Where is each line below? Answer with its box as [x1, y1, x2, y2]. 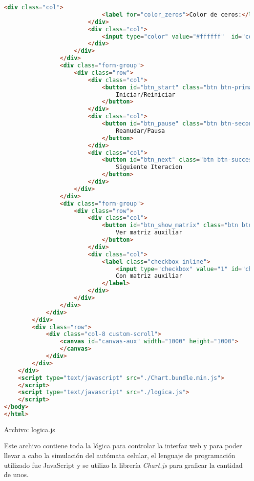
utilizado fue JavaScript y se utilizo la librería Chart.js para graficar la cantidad [4, 460, 243, 470]
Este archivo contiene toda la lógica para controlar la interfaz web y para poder [4, 440, 242, 451]
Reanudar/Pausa [116, 127, 165, 134]
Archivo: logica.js [4, 424, 55, 434]
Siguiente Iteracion [116, 164, 183, 171]
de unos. [4, 469, 29, 480]
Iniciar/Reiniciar [116, 91, 175, 98]
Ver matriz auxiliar [116, 229, 183, 236]
